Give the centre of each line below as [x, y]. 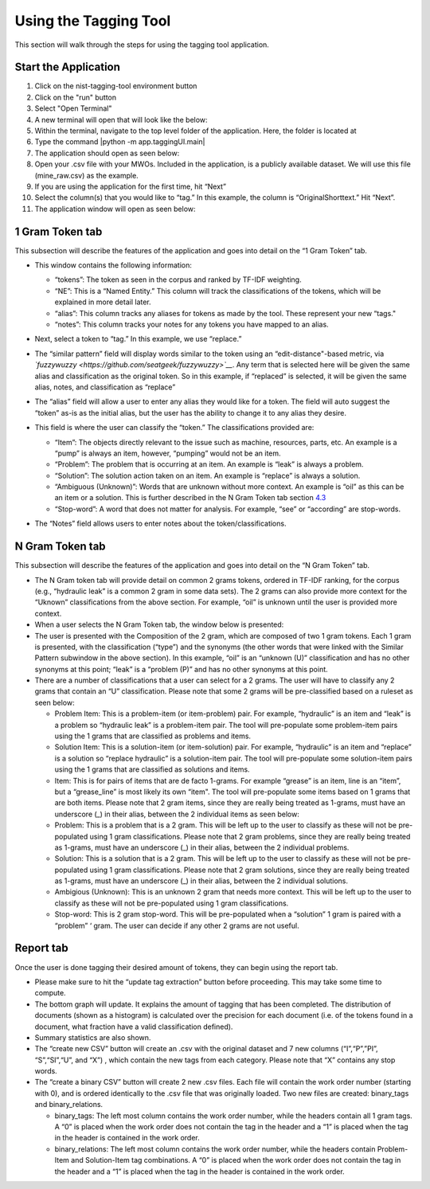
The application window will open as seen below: [115, 209]
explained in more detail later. [103, 302]
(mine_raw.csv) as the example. [86, 175]
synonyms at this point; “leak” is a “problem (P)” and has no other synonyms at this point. [181, 669]
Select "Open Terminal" [73, 108]
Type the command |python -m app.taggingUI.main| [120, 142]
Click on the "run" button [76, 97]
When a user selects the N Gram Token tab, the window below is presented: [159, 624]
